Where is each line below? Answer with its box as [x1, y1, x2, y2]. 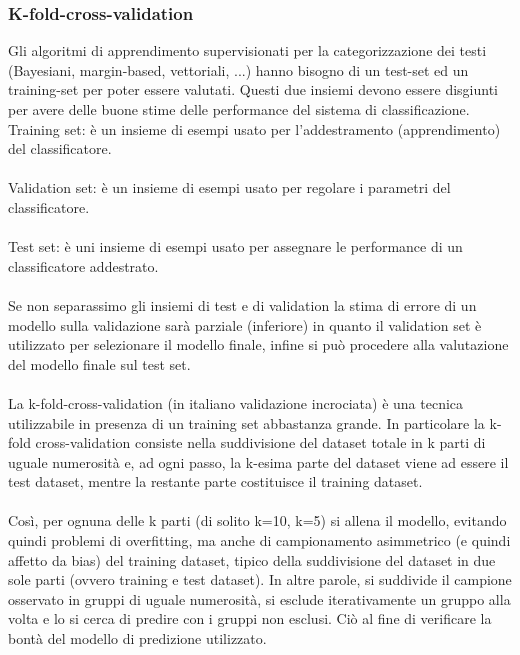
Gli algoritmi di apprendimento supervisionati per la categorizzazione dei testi [8, 40, 487, 61]
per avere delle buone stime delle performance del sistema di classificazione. [8, 99, 470, 119]
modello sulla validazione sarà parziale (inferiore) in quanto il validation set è [8, 314, 482, 335]
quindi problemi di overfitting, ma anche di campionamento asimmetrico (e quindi [8, 530, 511, 551]
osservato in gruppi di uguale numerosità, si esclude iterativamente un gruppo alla [8, 588, 511, 609]
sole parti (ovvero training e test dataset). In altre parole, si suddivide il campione [8, 569, 512, 590]
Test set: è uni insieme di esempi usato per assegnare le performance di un [8, 236, 463, 257]
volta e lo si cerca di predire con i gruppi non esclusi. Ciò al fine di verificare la [8, 608, 492, 629]
